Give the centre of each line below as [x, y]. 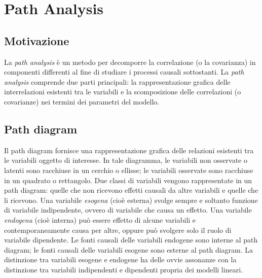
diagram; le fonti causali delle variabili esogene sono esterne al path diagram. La [129, 249]
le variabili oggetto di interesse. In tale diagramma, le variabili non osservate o [126, 160]
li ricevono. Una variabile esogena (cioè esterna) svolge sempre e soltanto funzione [131, 200]
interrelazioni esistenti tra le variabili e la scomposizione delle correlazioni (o [123, 92]
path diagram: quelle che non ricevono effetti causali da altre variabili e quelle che [131, 190]
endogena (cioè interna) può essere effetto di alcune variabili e [100, 219]
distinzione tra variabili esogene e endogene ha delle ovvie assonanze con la [120, 259]
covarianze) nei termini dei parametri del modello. [82, 101]
